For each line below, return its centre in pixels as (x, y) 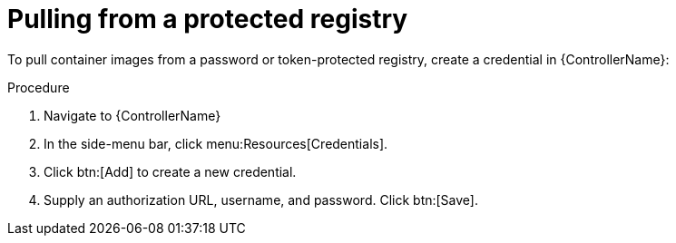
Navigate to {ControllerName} (132, 115)
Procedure (39, 87)
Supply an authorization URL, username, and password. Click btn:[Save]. (261, 199)
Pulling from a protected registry (208, 19)
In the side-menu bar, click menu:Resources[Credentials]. (216, 143)
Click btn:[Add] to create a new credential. (170, 171)
